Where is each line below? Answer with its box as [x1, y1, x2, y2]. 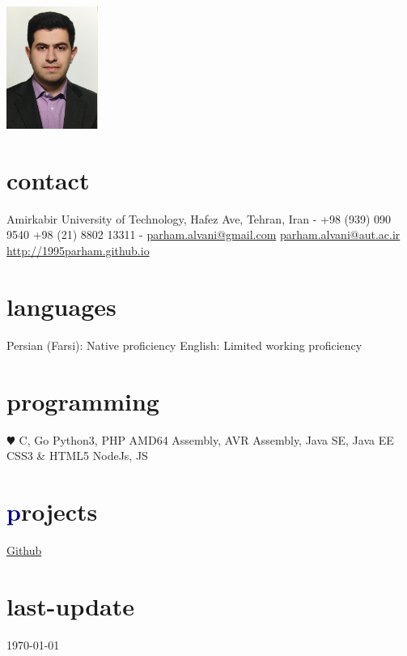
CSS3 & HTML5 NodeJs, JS [6, 447, 148, 464]
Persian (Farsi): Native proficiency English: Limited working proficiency [6, 336, 362, 353]
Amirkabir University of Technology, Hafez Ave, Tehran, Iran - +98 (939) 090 [6, 210, 392, 227]
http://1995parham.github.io [6, 242, 150, 259]
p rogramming [6, 384, 159, 417]
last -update [6, 589, 135, 622]
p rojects [6, 494, 98, 527]
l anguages [6, 289, 117, 322]
